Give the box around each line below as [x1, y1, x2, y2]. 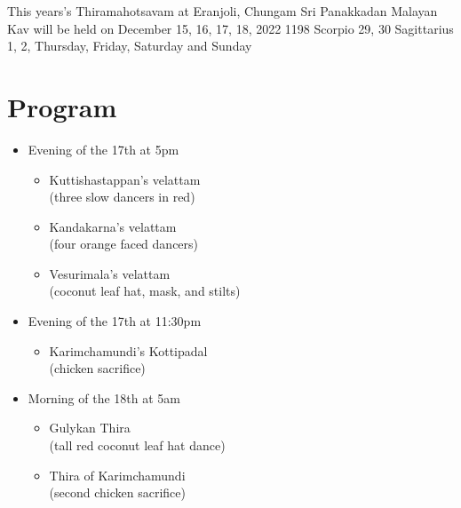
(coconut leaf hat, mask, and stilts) [49, 282, 241, 300]
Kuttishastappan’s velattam [49, 170, 201, 188]
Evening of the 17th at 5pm [28, 139, 179, 158]
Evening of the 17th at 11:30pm [28, 312, 202, 330]
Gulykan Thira [49, 418, 131, 437]
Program [7, 88, 117, 124]
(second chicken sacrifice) [49, 483, 186, 502]
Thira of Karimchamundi [49, 465, 186, 484]
